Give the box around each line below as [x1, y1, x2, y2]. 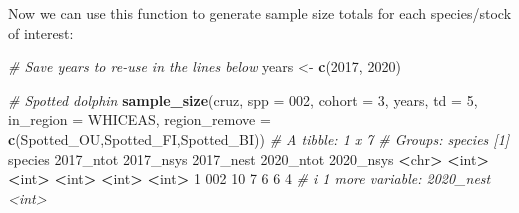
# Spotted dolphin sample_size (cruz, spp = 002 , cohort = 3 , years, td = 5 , [8, 89, 478, 110]
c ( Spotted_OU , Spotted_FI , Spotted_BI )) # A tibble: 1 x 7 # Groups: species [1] [8, 128, 510, 149]
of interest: [8, 22, 74, 43]
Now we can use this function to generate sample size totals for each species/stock [8, 3, 512, 23]
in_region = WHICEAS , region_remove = [8, 109, 271, 130]
